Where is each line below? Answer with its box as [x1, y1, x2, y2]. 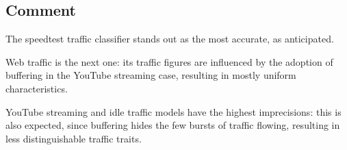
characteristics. [5, 81, 68, 95]
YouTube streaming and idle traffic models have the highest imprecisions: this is [5, 104, 342, 118]
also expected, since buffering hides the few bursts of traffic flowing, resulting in [5, 118, 340, 132]
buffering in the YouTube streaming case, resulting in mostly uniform [5, 68, 296, 82]
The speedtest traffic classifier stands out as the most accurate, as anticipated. [5, 32, 334, 46]
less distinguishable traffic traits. [5, 131, 142, 145]
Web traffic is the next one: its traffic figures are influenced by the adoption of [5, 54, 333, 68]
